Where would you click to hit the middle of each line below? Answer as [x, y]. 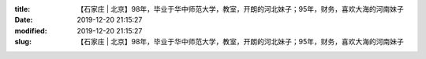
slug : [23, 42]
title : [22, 9]
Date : [24, 20]
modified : [31, 30]
